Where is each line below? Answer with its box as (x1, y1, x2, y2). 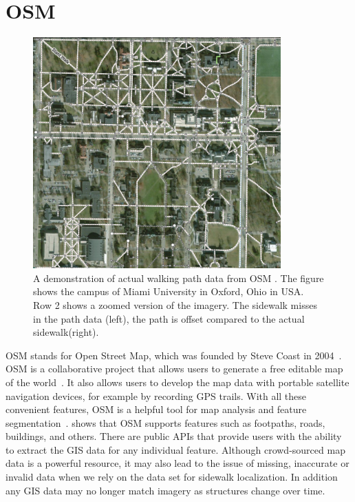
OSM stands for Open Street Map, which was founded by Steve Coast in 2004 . (6, 348, 342, 362)
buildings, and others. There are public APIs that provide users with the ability (6, 429, 342, 443)
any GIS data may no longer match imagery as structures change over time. (6, 483, 325, 497)
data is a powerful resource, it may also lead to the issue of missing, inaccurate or (6, 456, 349, 470)
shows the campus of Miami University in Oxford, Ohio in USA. (33, 284, 304, 299)
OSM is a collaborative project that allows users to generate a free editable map (6, 361, 343, 376)
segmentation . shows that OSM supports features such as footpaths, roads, (6, 415, 325, 430)
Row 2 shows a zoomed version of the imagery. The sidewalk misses (33, 297, 317, 312)
